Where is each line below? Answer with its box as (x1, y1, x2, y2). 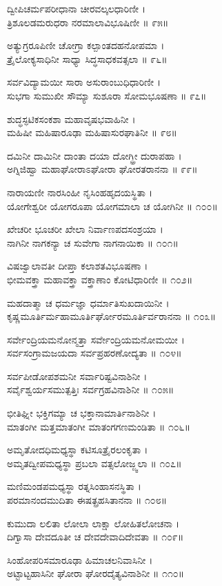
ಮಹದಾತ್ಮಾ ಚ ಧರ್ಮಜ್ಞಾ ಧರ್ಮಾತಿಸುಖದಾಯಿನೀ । (7, 295, 170, 310)
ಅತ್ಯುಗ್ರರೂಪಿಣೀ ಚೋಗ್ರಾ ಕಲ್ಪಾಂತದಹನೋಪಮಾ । (7, 38, 165, 53)
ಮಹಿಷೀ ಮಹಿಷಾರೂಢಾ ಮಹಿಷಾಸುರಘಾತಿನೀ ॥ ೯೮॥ (7, 125, 177, 140)
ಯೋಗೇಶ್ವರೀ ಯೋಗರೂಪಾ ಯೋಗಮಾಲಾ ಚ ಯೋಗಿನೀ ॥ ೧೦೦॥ (7, 198, 218, 213)
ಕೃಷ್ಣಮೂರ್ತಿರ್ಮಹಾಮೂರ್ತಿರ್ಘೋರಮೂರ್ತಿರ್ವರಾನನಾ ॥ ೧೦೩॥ (7, 309, 216, 323)
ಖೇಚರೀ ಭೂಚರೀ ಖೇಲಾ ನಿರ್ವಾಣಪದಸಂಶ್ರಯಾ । (7, 222, 163, 236)
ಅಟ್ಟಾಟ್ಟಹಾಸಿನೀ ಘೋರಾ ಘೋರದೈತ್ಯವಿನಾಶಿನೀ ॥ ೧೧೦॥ (7, 566, 185, 580)
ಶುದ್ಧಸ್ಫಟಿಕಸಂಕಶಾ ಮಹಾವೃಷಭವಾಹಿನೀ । (7, 111, 136, 126)
